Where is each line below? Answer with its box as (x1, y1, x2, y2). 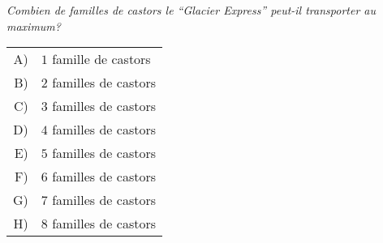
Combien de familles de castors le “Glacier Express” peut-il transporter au (6, 2, 376, 18)
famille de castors (52, 49, 151, 69)
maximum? (6, 17, 61, 34)
